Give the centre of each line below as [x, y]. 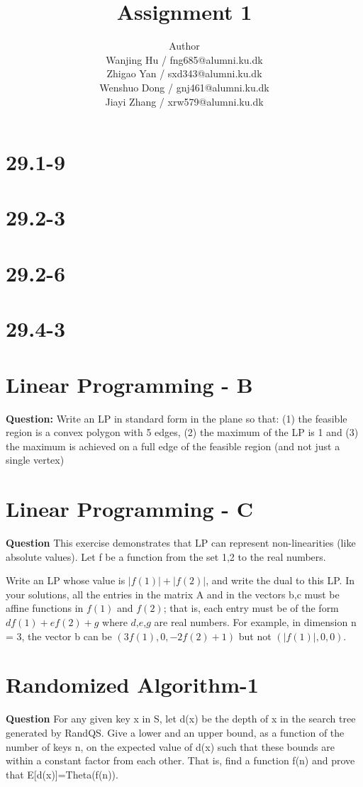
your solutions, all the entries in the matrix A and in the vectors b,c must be [173, 594]
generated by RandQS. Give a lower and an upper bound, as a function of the [175, 732]
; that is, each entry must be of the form [251, 608]
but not [255, 636]
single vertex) [35, 460]
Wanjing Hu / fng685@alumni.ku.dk [184, 59]
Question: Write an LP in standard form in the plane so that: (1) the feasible [177, 418]
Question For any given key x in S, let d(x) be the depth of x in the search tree [181, 719]
